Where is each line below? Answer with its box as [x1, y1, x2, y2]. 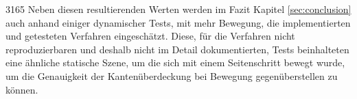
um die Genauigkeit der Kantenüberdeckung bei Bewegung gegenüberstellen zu [5, 68, 338, 83]
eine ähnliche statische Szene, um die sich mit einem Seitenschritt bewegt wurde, [5, 55, 345, 70]
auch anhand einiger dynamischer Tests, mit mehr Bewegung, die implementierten [5, 15, 351, 29]
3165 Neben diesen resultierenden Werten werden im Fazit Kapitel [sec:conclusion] [5, 2, 352, 16]
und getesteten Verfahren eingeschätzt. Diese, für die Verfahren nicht [5, 29, 295, 43]
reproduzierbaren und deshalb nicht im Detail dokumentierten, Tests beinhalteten [5, 42, 349, 56]
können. [5, 82, 38, 96]
